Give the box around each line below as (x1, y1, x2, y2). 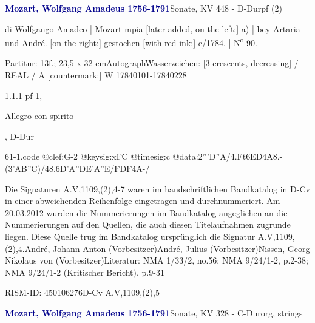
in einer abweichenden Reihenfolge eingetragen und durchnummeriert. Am (5, 194, 280, 207)
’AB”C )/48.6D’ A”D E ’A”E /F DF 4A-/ (12, 162, 150, 174)
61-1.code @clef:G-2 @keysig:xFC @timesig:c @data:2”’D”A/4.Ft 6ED (5, 150, 263, 163)
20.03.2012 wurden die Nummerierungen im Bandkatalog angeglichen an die (5, 206, 288, 219)
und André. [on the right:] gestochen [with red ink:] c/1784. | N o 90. (5, 35, 257, 49)
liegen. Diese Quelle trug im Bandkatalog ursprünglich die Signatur (5, 229, 256, 242)
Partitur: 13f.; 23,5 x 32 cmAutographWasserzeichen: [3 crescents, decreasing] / (5, 56, 299, 69)
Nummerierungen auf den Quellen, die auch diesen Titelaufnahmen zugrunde (5, 218, 291, 231)
